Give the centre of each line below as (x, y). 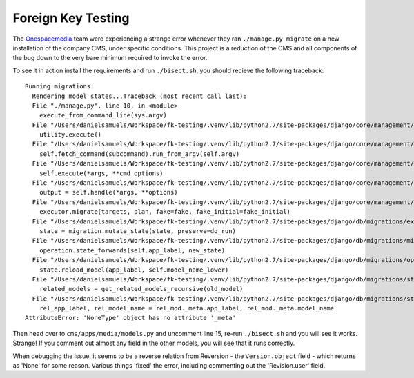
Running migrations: (60, 87)
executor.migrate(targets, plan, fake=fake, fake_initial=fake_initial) (165, 212)
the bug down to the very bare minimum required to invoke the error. (110, 58)
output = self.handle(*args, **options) (109, 192)
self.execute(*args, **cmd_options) (101, 173)
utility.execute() (70, 135)
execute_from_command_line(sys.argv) (103, 115)
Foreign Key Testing (71, 18)
